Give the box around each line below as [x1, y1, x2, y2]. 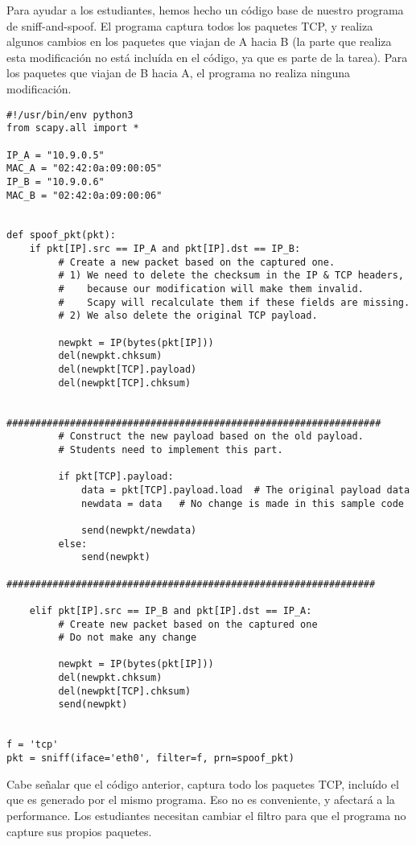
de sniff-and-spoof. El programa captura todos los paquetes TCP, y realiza [6, 17, 373, 34]
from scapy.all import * [6, 122, 139, 134]
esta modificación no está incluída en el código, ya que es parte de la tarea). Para [6, 48, 408, 65]
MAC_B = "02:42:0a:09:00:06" [6, 189, 163, 201]
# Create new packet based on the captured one [58, 618, 318, 630]
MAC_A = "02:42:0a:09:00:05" [6, 163, 163, 175]
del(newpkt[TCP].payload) [58, 364, 197, 376]
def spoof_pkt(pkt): [6, 229, 117, 241]
